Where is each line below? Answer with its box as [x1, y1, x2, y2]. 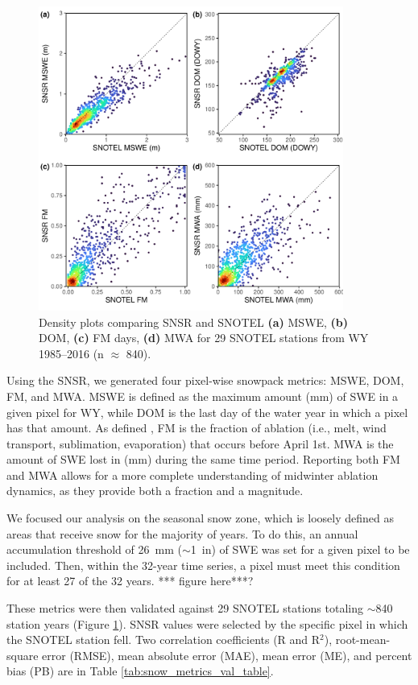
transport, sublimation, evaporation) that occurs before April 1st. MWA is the [6, 435, 394, 452]
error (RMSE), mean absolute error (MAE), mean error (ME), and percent [42, 646, 412, 663]
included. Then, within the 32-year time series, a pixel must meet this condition [6, 556, 400, 573]
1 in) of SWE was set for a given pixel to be [190, 541, 410, 558]
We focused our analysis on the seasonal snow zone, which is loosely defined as [6, 510, 394, 526]
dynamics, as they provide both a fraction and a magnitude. [6, 482, 304, 499]
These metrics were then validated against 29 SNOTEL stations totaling [6, 600, 363, 617]
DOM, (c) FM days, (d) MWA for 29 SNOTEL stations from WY [39, 329, 369, 346]
